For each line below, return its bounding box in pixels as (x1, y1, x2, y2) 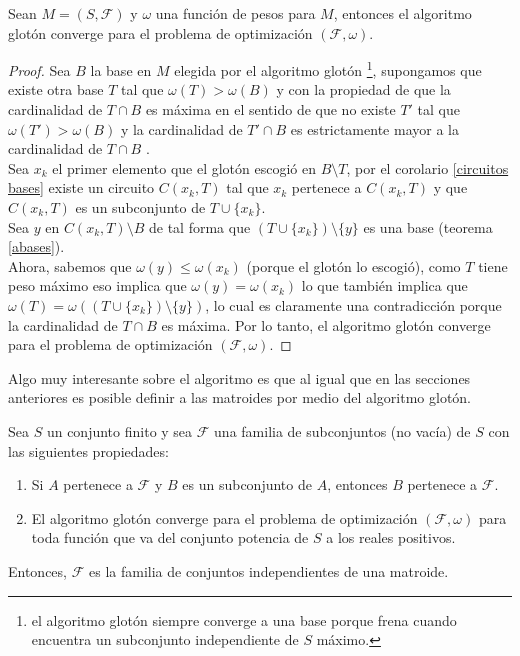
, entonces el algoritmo (333, 3, 472, 23)
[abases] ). (8, 236, 65, 257)
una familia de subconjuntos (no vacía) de (214, 420, 471, 441)
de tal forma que (148, 216, 251, 237)
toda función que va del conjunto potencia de (31, 527, 309, 548)
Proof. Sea (8, 59, 71, 80)
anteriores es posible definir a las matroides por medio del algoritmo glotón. (8, 387, 472, 408)
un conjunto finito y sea (46, 420, 193, 441)
